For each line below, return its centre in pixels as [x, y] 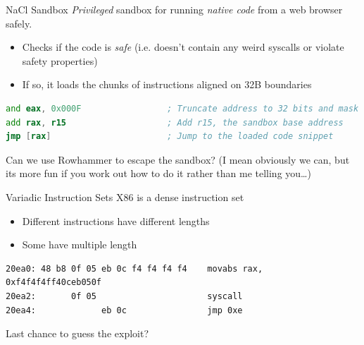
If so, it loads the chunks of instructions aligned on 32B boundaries [167, 84]
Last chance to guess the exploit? [77, 333]
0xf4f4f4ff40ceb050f [54, 283]
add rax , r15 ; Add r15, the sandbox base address [175, 122]
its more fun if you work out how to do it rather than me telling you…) [158, 173]
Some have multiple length [80, 244]
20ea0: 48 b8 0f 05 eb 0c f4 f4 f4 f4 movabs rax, [134, 268]
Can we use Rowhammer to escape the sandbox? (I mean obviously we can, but [178, 159]
